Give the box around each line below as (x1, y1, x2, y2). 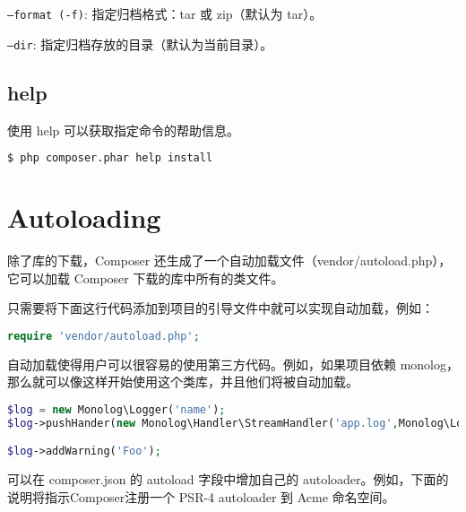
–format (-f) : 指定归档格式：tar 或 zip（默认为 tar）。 (7, 4, 323, 22)
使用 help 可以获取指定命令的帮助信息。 (7, 120, 239, 139)
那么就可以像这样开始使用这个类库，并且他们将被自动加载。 (7, 372, 358, 391)
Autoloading (7, 199, 161, 236)
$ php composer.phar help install (7, 152, 213, 165)
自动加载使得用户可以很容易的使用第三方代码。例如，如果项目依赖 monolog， (7, 354, 459, 373)
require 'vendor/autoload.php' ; (7, 329, 200, 343)
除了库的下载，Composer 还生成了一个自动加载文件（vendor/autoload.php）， (7, 251, 452, 270)
